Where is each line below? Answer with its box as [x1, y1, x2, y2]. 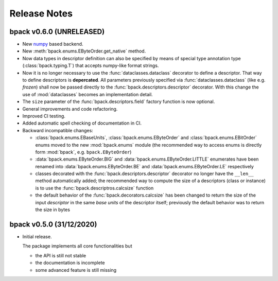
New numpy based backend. [22, 41, 83, 47]
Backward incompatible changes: [22, 127, 94, 133]
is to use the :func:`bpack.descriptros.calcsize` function [35, 185, 154, 191]
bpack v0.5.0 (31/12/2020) [9, 220, 97, 229]
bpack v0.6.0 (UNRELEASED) [9, 27, 105, 36]
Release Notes [9, 8, 73, 19]
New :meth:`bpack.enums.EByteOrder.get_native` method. [22, 48, 146, 54]
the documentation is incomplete [35, 260, 105, 266]
